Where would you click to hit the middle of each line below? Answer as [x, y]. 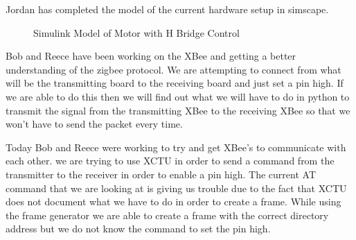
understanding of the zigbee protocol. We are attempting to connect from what [173, 69]
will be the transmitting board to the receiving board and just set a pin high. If [175, 83]
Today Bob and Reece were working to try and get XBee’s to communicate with [176, 147]
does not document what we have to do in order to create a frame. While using [173, 202]
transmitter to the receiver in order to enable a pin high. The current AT [161, 174]
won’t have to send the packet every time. [94, 124]
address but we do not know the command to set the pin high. [138, 229]
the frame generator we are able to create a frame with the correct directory [167, 215]
